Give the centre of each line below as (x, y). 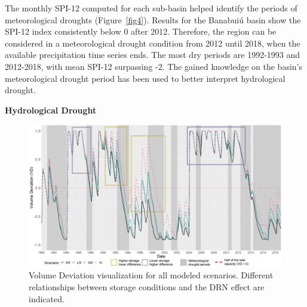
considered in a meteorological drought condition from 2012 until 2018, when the (153, 43)
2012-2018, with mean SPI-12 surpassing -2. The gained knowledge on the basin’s (153, 66)
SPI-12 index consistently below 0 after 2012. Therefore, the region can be (141, 31)
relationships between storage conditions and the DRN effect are (147, 287)
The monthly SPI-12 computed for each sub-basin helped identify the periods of (151, 8)
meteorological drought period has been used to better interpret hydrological (145, 78)
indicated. (47, 298)
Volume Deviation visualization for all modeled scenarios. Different (151, 275)
